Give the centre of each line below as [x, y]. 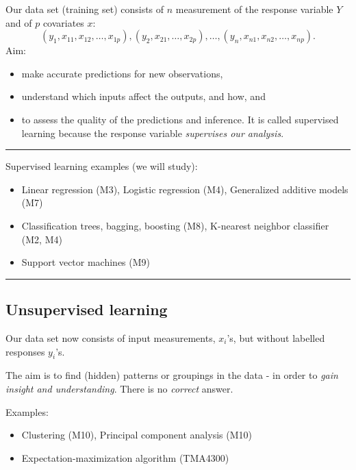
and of [19, 22]
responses [25, 351]
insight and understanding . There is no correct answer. [119, 388]
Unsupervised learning [87, 309]
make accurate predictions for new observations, [122, 73]
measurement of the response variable [254, 9]
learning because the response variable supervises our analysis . [153, 133]
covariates [63, 22]
